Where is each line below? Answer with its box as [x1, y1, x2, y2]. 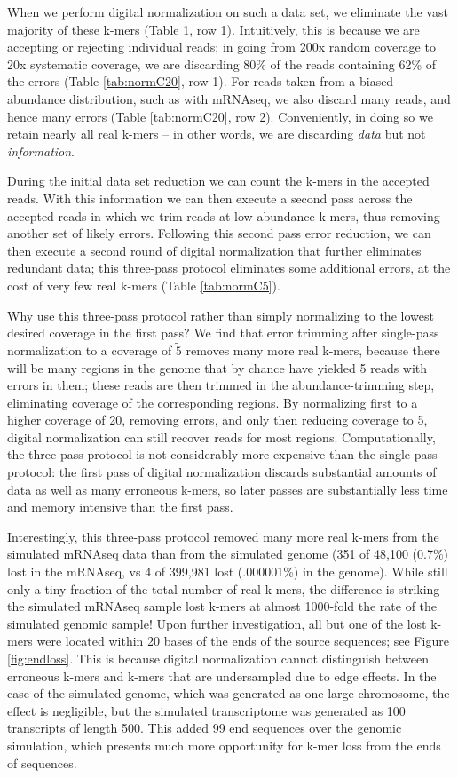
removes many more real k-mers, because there [186, 340, 440, 359]
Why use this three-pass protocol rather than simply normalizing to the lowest [7, 306, 434, 324]
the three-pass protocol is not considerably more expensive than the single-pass [7, 445, 438, 464]
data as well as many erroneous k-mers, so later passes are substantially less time [7, 480, 448, 498]
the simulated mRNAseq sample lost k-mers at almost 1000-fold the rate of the [7, 597, 438, 615]
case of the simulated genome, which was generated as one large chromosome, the [7, 684, 450, 703]
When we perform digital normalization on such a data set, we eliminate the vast [7, 3, 448, 20]
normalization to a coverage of [7, 340, 172, 359]
